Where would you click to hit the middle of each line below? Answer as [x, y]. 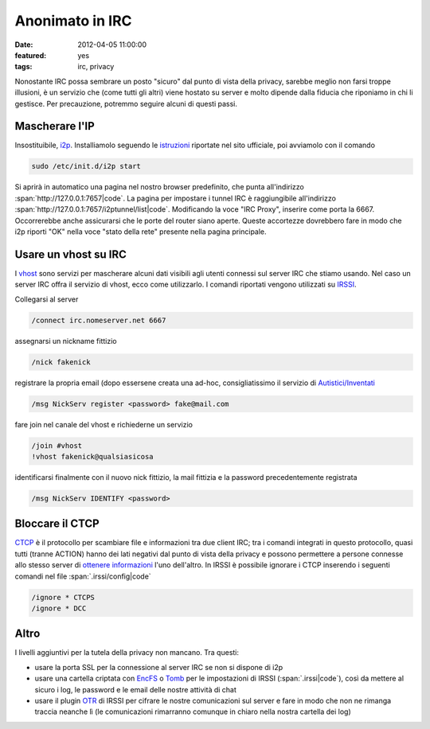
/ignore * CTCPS [63, 597]
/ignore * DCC [59, 608]
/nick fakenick [61, 362]
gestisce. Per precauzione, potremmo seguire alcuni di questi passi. [126, 103]
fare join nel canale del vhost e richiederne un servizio [104, 424]
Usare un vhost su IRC [71, 254]
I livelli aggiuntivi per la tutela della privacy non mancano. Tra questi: [127, 653]
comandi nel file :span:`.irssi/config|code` [83, 576]
